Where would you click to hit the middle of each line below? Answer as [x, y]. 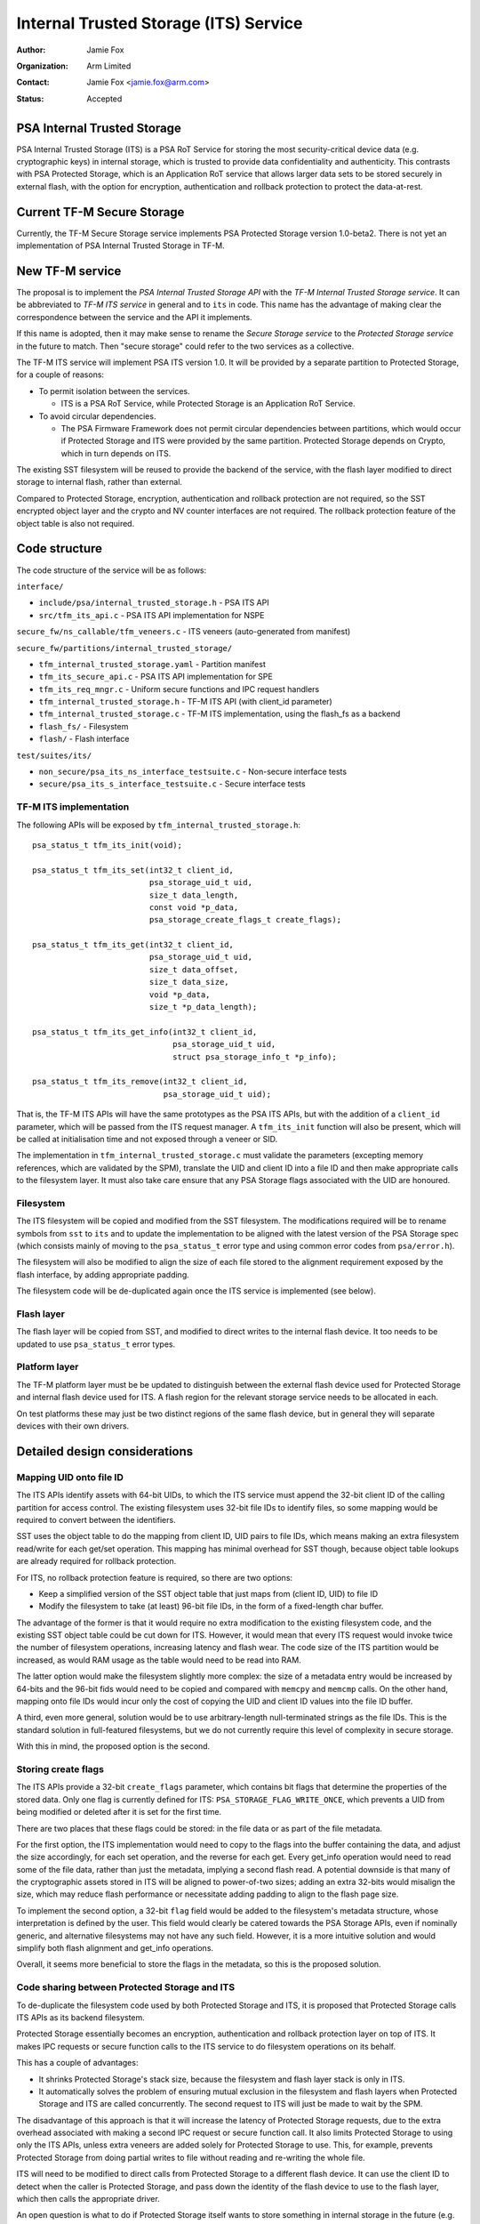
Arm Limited [109, 66]
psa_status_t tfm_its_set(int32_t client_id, [133, 870]
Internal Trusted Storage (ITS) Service [160, 23]
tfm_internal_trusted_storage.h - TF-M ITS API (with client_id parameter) [185, 702]
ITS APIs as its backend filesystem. [81, 2017]
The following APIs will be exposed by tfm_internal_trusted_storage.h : [159, 825]
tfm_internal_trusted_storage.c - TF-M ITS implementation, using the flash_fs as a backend [220, 714]
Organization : [42, 66]
